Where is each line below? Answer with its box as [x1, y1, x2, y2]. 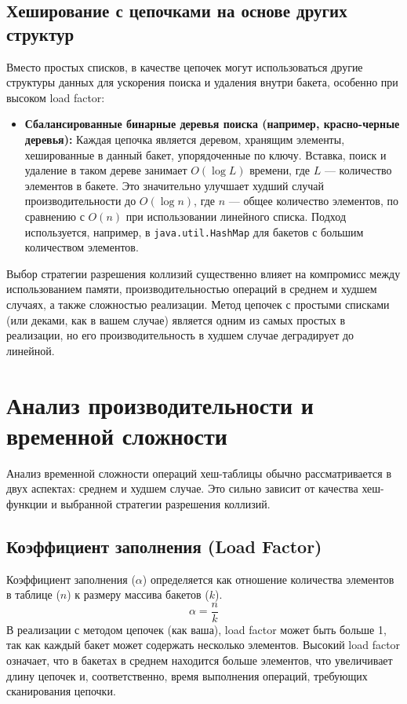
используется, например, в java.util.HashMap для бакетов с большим [24, 223, 364, 240]
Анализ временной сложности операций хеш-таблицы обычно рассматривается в [6, 464, 392, 481]
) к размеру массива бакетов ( [67, 586, 209, 603]
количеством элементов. [24, 239, 139, 255]
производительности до [24, 192, 136, 209]
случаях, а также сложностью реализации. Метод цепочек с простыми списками [6, 295, 390, 312]
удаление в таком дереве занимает [24, 162, 187, 178]
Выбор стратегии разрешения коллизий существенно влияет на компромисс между [6, 265, 401, 281]
